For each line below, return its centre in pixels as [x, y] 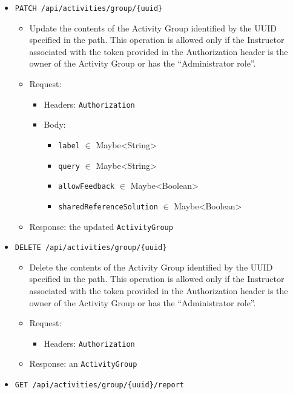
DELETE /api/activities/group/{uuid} [91, 248]
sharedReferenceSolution [108, 207]
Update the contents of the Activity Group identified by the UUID [153, 28]
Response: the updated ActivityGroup [101, 226]
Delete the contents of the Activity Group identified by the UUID [151, 267]
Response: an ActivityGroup [83, 363]
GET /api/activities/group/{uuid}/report [99, 385]
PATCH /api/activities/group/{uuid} [89, 8]
